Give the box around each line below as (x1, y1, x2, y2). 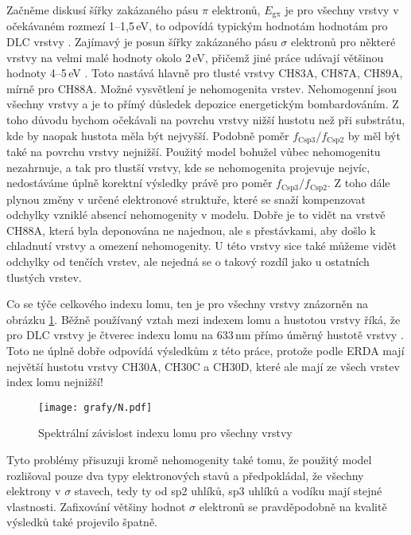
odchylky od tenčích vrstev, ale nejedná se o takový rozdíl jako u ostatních (6, 253, 370, 270)
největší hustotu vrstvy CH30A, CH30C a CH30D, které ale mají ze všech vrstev (6, 357, 400, 374)
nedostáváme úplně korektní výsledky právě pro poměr (6, 174, 273, 191)
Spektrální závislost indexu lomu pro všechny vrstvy (38, 424, 293, 441)
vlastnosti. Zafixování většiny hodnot (6, 498, 186, 514)
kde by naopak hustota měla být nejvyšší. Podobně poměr (6, 127, 289, 143)
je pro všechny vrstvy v (285, 2, 399, 18)
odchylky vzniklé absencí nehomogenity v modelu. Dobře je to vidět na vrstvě (6, 206, 386, 223)
